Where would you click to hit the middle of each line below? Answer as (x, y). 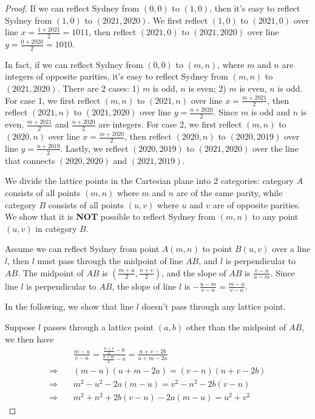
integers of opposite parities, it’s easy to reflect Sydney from (117, 76)
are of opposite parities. (256, 204)
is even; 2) (207, 88)
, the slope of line (144, 286)
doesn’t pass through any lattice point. (214, 306)
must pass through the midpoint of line (110, 260)
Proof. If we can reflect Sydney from (72, 8)
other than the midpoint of (236, 326)
